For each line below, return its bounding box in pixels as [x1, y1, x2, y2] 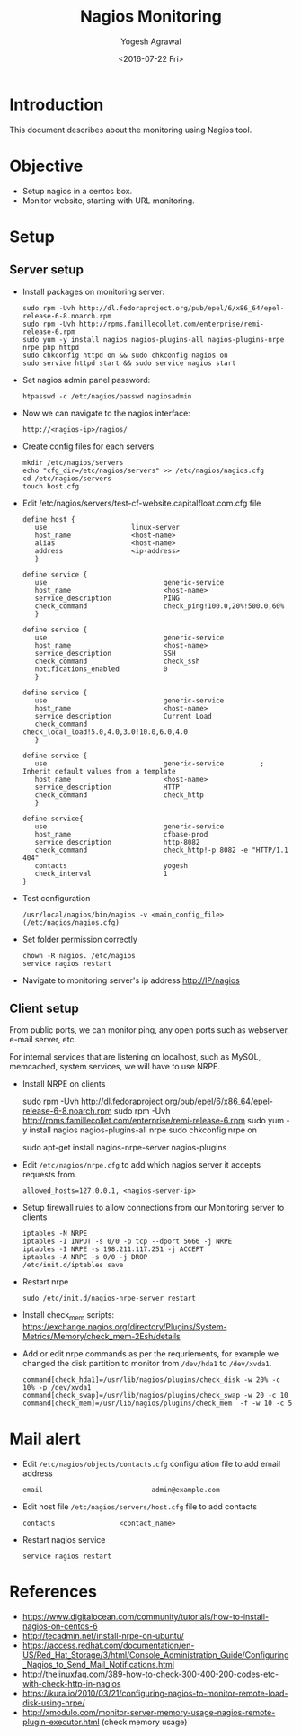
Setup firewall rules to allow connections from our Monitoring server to [22, 1203, 285, 1213]
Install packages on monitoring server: [22, 286, 165, 297]
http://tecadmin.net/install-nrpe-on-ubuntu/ [22, 1631, 184, 1642]
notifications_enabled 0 [34, 664, 168, 674]
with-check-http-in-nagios [22, 1678, 121, 1689]
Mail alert [9, 1428, 81, 1449]
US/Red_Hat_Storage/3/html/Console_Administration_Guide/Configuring [22, 1650, 289, 1660]
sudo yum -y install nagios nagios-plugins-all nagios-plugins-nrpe [22, 335, 285, 344]
